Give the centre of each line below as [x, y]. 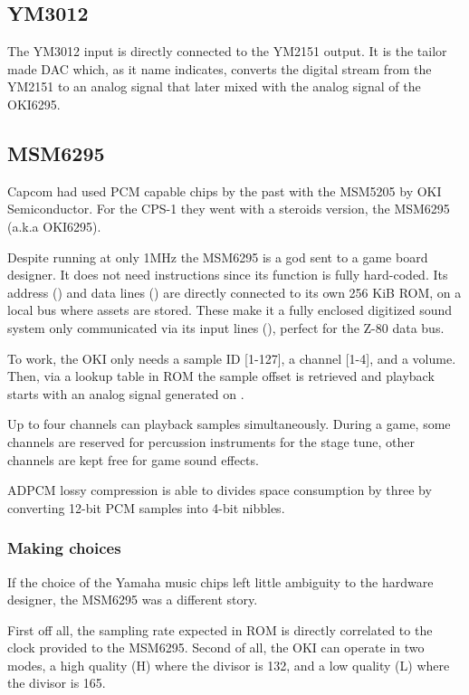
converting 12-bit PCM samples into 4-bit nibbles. [146, 507]
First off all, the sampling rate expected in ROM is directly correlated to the [220, 629]
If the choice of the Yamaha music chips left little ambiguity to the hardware [220, 581]
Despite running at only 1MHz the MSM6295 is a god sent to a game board [218, 257]
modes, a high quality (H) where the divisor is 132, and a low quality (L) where [229, 665]
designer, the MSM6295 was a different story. [133, 600]
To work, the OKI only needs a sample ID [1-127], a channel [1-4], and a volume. [232, 358]
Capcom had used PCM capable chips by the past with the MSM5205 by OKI [225, 190]
